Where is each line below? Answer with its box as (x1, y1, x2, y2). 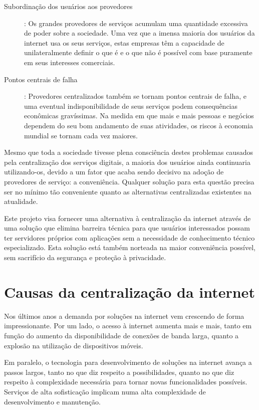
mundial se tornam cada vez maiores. (24, 130, 138, 140)
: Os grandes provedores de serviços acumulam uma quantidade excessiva (24, 18, 248, 28)
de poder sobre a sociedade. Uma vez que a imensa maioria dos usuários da (24, 28, 255, 38)
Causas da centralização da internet (4, 281, 255, 302)
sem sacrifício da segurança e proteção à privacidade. (4, 252, 166, 263)
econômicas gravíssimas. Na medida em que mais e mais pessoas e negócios (24, 110, 254, 121)
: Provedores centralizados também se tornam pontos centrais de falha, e (24, 91, 247, 101)
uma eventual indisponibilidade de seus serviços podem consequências (24, 100, 238, 111)
